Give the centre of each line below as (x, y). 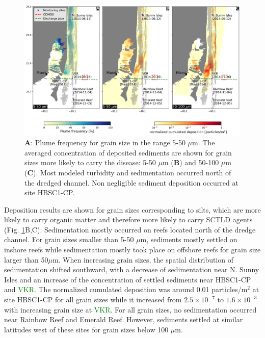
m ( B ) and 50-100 (191, 162)
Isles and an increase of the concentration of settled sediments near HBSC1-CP (128, 279)
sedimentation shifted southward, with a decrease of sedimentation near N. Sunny (132, 269)
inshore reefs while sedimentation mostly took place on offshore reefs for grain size (132, 250)
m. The (204, 142)
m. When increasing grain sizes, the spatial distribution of (143, 259)
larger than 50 (26, 259)
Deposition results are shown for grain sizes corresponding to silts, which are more (132, 209)
